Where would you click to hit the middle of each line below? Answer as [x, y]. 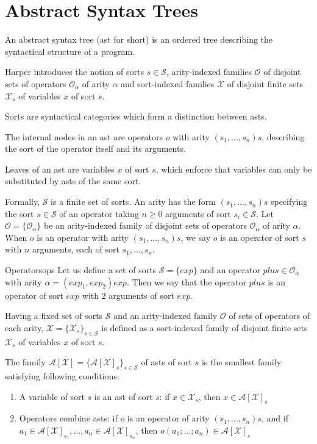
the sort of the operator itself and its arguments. [95, 149]
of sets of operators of [269, 316]
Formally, [23, 202]
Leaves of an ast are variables [60, 169]
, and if [275, 418]
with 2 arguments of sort [128, 295]
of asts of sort [167, 362]
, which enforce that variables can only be [234, 169]
